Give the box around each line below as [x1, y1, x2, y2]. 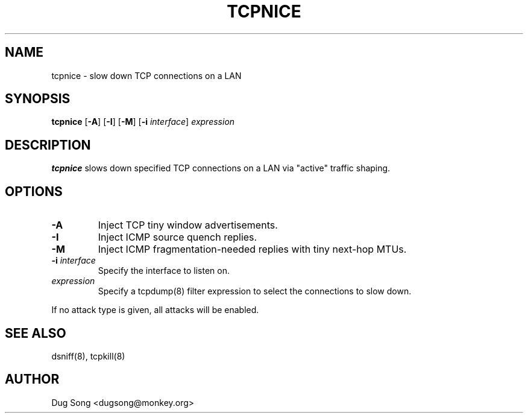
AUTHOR [5, 372, 60, 387]
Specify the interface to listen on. [98, 265, 230, 276]
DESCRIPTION [5, 137, 91, 153]
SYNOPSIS [5, 91, 71, 107]
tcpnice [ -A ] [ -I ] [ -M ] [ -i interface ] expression [51, 116, 235, 127]
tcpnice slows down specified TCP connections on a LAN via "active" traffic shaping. [51, 163, 391, 174]
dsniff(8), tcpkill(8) [51, 350, 125, 361]
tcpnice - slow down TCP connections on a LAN [51, 70, 242, 81]
